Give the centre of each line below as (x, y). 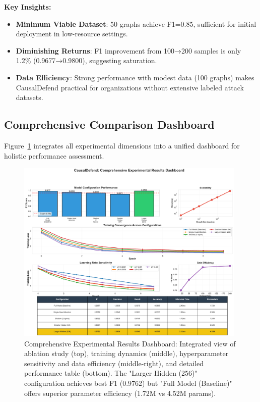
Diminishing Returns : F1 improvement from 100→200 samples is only (128, 50)
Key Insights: (28, 7)
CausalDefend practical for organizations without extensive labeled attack (130, 87)
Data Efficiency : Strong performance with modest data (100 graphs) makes (135, 77)
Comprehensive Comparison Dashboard (109, 124)
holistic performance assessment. (54, 155)
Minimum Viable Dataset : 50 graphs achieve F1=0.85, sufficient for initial (136, 23)
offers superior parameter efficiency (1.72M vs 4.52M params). (120, 393)
